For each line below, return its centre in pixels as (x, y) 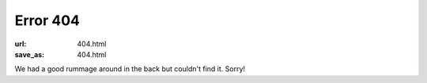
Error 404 (47, 20)
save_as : (30, 54)
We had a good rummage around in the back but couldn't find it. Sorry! (130, 69)
